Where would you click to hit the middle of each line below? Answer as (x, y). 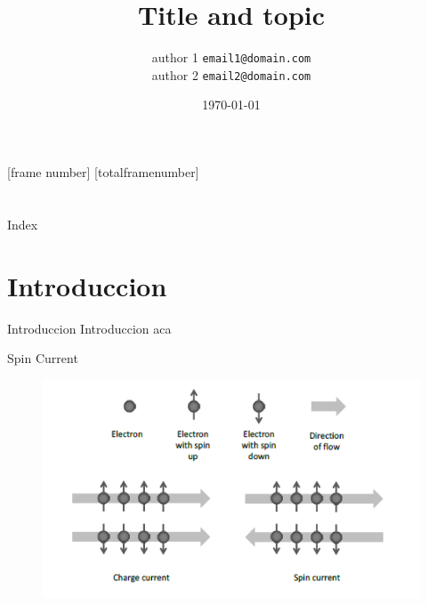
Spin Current (43, 358)
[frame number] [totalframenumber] (103, 172)
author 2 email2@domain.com (231, 74)
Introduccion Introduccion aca (89, 328)
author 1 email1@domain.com (231, 57)
